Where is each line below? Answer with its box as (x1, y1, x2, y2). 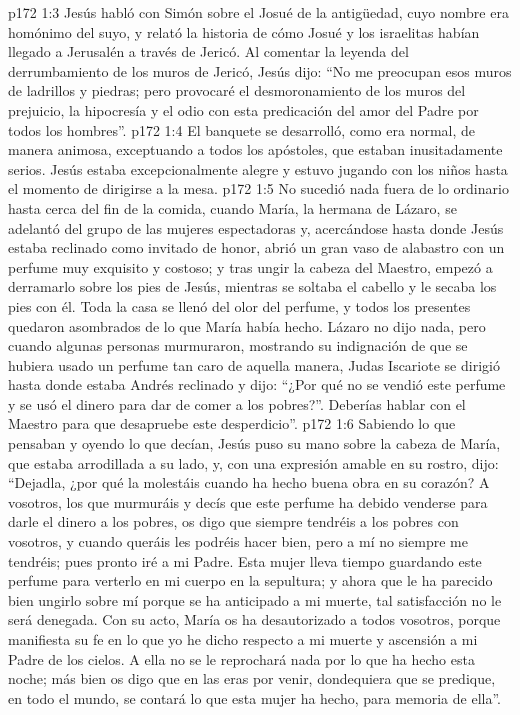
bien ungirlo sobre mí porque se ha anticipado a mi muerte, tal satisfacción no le (8, 589, 502, 610)
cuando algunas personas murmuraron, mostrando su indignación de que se (8, 335, 468, 356)
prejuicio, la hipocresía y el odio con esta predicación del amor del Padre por (8, 99, 479, 120)
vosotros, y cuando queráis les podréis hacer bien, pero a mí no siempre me (8, 531, 468, 552)
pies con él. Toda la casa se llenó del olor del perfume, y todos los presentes (8, 295, 471, 316)
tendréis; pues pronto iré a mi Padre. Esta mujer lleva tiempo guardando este (8, 550, 482, 571)
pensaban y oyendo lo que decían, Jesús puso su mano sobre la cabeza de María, (8, 433, 501, 454)
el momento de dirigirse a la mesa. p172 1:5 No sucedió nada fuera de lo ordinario (8, 178, 509, 199)
